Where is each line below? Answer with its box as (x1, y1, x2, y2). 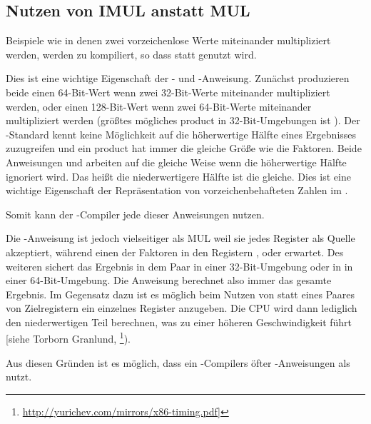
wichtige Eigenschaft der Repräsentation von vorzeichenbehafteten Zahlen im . (6, 183, 348, 198)
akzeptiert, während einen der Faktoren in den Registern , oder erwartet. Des (6, 244, 344, 259)
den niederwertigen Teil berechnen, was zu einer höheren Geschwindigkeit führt (6, 314, 352, 329)
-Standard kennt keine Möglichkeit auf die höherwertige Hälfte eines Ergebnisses (6, 126, 357, 141)
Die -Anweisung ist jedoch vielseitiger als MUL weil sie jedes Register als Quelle (6, 231, 355, 246)
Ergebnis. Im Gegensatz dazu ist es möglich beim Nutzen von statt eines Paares (6, 286, 355, 301)
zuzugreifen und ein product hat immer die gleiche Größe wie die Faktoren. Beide (6, 141, 362, 156)
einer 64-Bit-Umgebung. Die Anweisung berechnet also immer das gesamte (6, 273, 332, 288)
